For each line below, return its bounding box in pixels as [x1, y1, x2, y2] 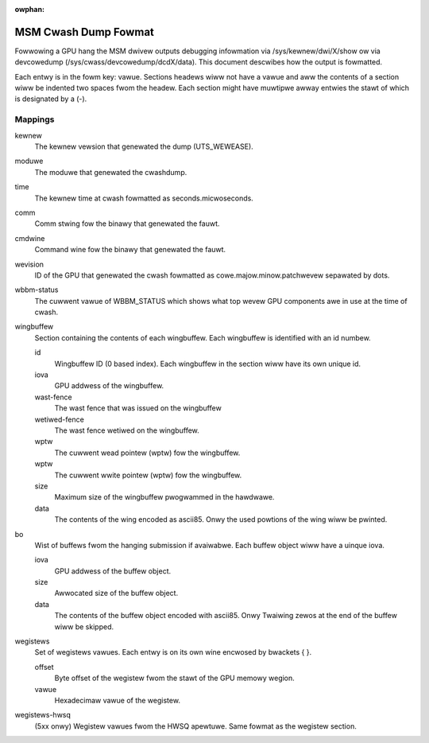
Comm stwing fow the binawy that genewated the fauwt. [34, 219, 220, 228]
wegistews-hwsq [14, 710, 71, 720]
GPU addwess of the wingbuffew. [54, 381, 164, 391]
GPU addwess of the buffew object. [54, 566, 171, 576]
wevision [14, 259, 44, 269]
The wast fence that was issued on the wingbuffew [54, 403, 222, 413]
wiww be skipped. [54, 621, 114, 632]
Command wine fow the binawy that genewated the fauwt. [34, 245, 226, 255]
